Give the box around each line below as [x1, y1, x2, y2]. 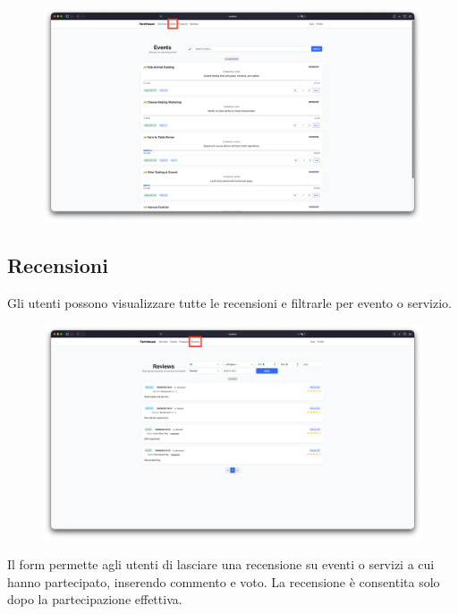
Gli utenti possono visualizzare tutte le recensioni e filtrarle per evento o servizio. [7, 293, 452, 311]
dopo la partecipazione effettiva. [7, 590, 182, 609]
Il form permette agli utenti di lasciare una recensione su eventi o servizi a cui [7, 555, 435, 574]
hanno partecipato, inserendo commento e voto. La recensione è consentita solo [7, 572, 440, 591]
